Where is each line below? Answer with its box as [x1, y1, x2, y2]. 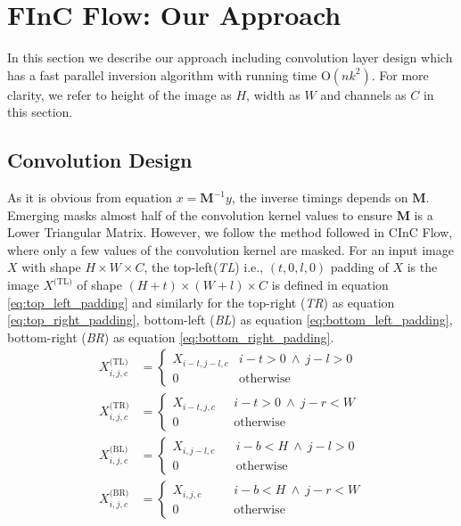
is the [407, 258, 438, 276]
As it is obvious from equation [7, 188, 172, 207]
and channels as [320, 85, 407, 103]
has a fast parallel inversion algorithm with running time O [7, 65, 331, 84]
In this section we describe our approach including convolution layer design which [7, 48, 453, 67]
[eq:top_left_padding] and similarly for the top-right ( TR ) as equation [7, 292, 395, 311]
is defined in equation [271, 275, 389, 294]
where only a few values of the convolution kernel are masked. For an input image [7, 240, 454, 259]
